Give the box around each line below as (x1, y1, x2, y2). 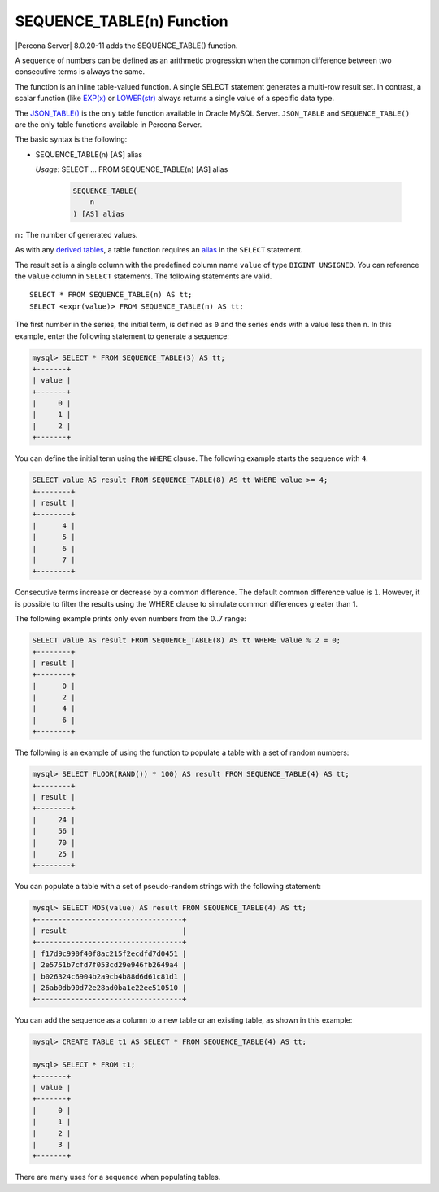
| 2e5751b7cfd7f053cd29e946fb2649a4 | (32, 961, 187, 970)
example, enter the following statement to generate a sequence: (15, 331, 229, 341)
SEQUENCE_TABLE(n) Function (15, 12, 228, 30)
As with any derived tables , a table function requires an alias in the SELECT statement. (15, 245, 303, 255)
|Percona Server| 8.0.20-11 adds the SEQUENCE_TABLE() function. (15, 41, 238, 50)
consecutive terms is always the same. (15, 67, 146, 77)
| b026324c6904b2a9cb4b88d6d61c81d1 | (32, 971, 187, 981)
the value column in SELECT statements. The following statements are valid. (15, 271, 272, 281)
